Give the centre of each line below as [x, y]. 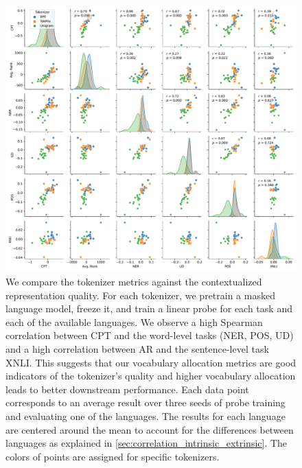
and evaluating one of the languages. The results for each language [146, 416]
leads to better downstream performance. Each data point [127, 389]
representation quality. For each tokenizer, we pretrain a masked [140, 295]
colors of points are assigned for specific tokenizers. [113, 456]
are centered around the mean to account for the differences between [150, 429]
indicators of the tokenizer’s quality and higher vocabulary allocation [151, 376]
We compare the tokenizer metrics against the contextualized [134, 281]
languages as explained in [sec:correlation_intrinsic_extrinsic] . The [147, 443]
